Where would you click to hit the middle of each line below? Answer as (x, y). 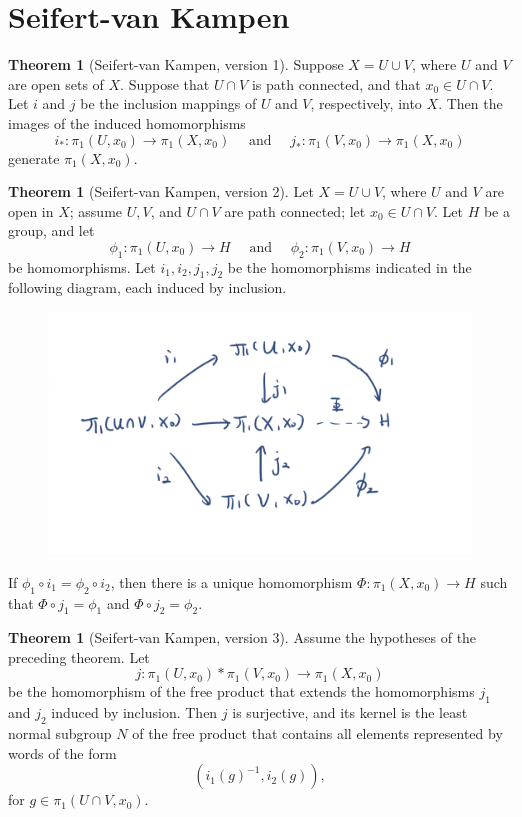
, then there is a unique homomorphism (231, 581)
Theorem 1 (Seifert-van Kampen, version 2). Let (161, 191)
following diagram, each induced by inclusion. (147, 287)
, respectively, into (366, 103)
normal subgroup (60, 733)
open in (31, 210)
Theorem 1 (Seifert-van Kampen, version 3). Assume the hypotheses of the (242, 637)
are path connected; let (295, 210)
